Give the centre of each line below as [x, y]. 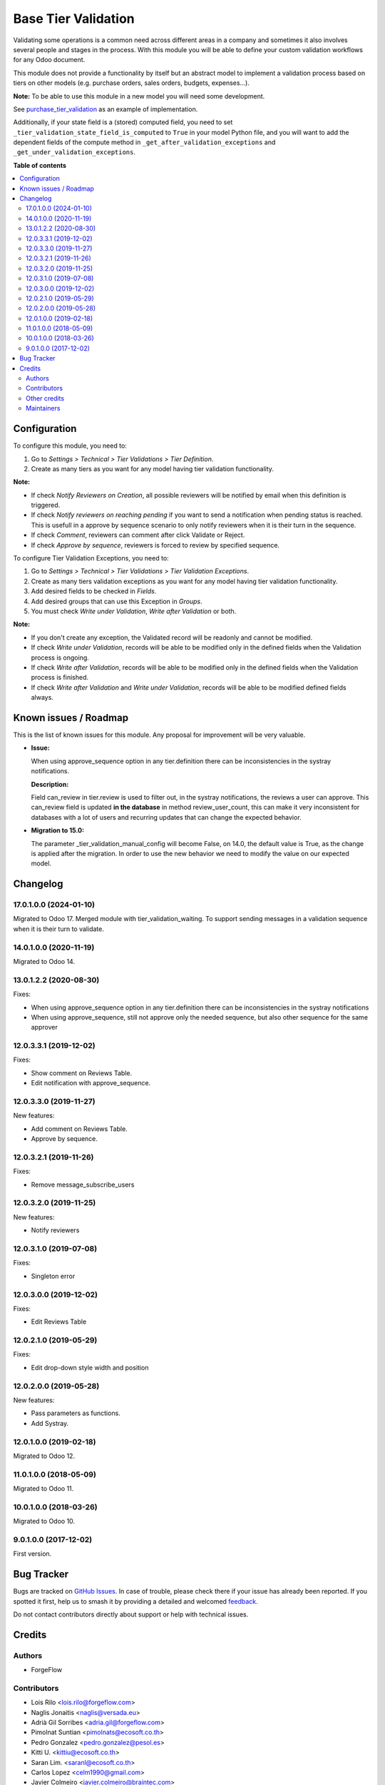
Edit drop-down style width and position [90, 1367]
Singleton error [53, 1276]
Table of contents [40, 165]
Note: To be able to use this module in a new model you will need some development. [139, 96]
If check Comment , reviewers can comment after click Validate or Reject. [138, 535]
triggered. [46, 505]
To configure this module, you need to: [70, 446]
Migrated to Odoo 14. [44, 961]
